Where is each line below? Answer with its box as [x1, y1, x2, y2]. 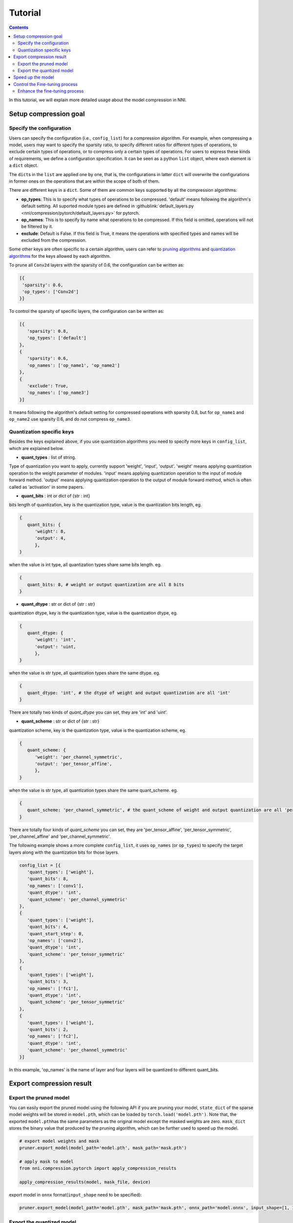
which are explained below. [9, 445, 64, 451]
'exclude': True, [27, 383, 68, 388]
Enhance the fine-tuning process [18, 88, 84, 94]
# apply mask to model [19, 1159, 74, 1164]
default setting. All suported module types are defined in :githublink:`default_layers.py [21, 203, 194, 209]
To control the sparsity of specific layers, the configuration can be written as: [9, 308, 165, 314]
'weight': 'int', [35, 637, 77, 643]
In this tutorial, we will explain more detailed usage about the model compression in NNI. [9, 97, 187, 103]
